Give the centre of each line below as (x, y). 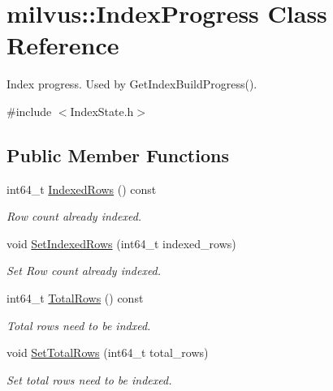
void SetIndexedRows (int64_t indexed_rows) (121, 243)
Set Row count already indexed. (84, 271)
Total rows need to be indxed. (79, 325)
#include (29, 111)
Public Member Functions (118, 155)
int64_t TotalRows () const (75, 298)
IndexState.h (102, 111)
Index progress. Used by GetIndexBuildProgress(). (132, 84)
